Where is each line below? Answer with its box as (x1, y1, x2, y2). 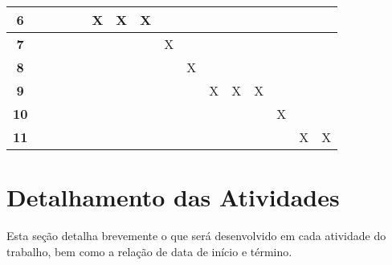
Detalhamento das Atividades (6, 181, 340, 214)
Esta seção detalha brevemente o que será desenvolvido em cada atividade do (6, 227, 386, 244)
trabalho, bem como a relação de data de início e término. (6, 243, 292, 259)
